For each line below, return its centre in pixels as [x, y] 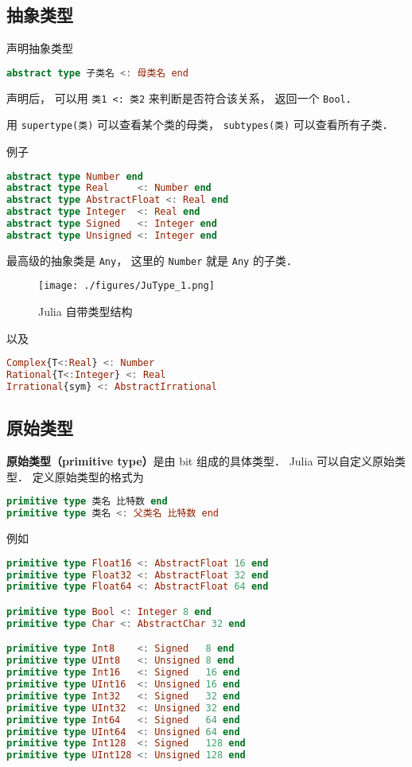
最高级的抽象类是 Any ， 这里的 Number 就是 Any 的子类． [152, 260]
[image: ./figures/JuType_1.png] [126, 286]
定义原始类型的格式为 [88, 476]
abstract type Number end [75, 176]
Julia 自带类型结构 [86, 311]
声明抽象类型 [40, 48]
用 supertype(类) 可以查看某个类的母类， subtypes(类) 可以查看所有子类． [200, 125]
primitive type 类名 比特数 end [87, 502]
